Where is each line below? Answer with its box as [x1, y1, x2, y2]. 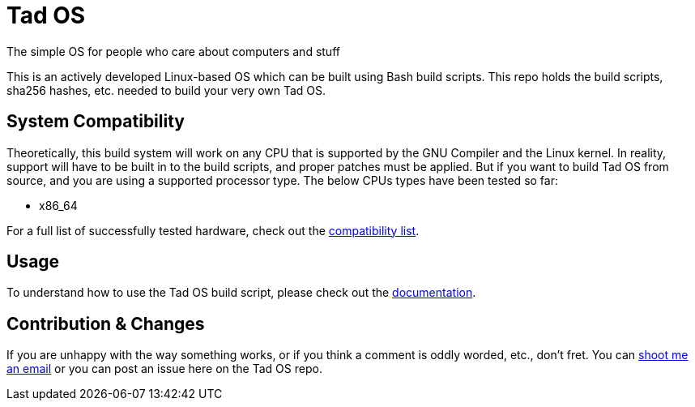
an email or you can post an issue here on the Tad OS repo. [6, 362, 322, 376]
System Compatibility [6, 111, 185, 132]
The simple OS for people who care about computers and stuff [6, 44, 340, 58]
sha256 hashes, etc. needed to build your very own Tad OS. [6, 83, 326, 97]
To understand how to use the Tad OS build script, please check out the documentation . [6, 285, 476, 300]
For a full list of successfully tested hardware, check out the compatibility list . [6, 223, 420, 238]
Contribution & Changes [6, 313, 205, 334]
